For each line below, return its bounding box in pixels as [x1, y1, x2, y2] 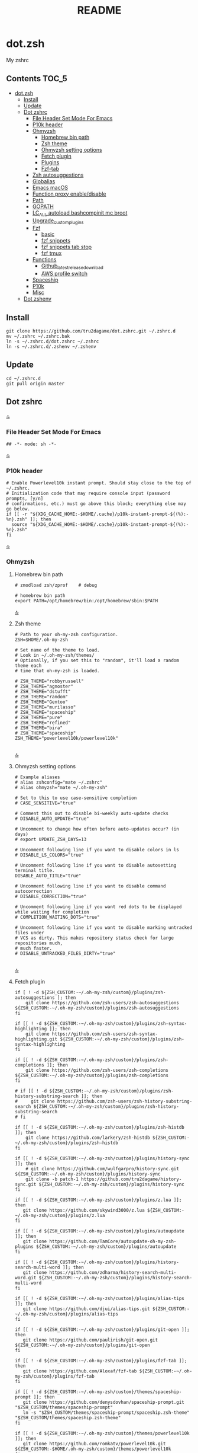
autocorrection [14, 889, 53, 895]
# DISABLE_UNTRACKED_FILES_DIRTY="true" [14, 951, 116, 957]
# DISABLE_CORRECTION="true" [14, 893, 87, 900]
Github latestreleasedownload [41, 262, 103, 271]
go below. [6, 506, 31, 512]
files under [14, 930, 44, 936]
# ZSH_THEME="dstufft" [14, 689, 71, 695]
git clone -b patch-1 [25, 1176, 79, 1183]
